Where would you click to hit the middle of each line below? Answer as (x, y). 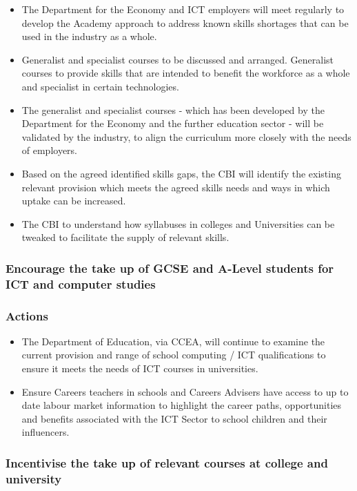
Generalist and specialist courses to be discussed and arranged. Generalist (177, 59)
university (34, 478)
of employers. (50, 150)
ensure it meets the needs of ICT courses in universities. (140, 368)
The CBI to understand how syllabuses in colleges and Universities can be (178, 223)
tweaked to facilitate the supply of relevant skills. (125, 237)
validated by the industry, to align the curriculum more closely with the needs (186, 136)
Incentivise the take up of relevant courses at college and (167, 462)
